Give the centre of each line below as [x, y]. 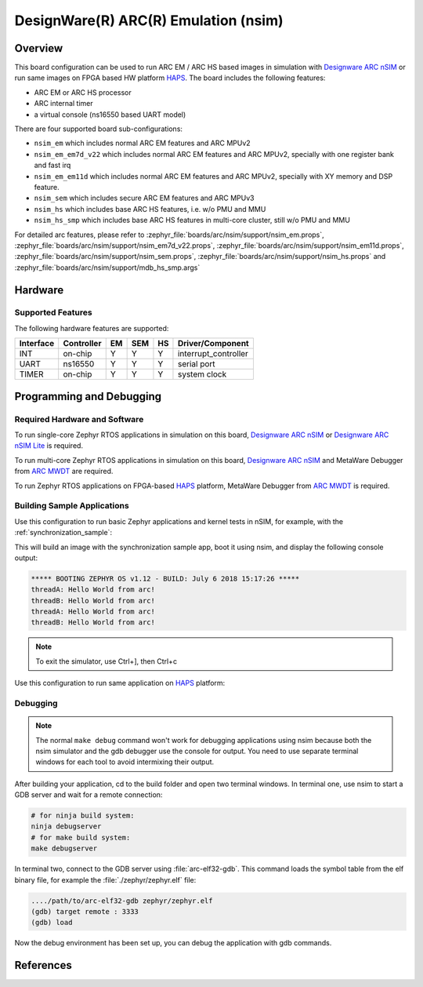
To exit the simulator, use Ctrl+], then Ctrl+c [107, 661]
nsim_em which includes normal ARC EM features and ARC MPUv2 [142, 143]
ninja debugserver [66, 827]
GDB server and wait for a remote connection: [89, 795]
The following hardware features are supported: [92, 328]
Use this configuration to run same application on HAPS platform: [120, 683]
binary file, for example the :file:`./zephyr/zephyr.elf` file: [105, 880]
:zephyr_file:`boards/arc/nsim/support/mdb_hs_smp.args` [107, 268]
